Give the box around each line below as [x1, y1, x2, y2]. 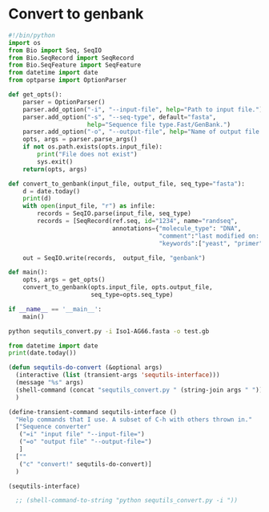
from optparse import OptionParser [8, 76, 127, 84]
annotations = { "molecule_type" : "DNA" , [111, 224, 242, 233]
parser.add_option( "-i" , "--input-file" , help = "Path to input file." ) [22, 105, 263, 113]
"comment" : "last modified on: [159, 232, 260, 240]
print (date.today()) [8, 349, 78, 357]
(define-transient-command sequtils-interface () [8, 408, 178, 416]
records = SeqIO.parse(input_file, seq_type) [37, 209, 192, 217]
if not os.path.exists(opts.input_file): [22, 143, 163, 151]
